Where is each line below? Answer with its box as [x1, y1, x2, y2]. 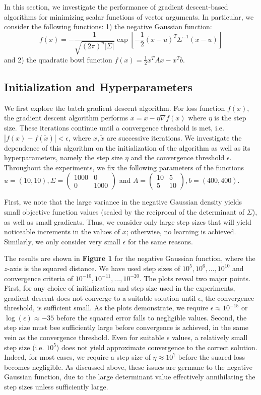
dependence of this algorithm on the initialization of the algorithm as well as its [4, 142, 250, 153]
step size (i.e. [4, 342, 44, 352]
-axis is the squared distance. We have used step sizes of [7, 262, 180, 273]
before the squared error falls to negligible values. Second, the [56, 312, 247, 322]
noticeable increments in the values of [4, 226, 120, 237]
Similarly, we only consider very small [4, 236, 120, 246]
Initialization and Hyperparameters [4, 79, 192, 94]
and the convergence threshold [130, 152, 225, 163]
